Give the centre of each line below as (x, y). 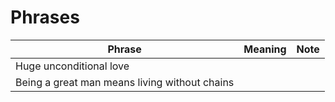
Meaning (265, 49)
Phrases (45, 17)
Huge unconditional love (72, 66)
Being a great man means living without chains (125, 82)
